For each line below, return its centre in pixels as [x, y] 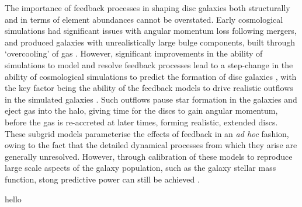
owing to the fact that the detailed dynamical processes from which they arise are [151, 145]
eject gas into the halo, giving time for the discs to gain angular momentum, [141, 110]
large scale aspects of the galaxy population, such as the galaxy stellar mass [140, 168]
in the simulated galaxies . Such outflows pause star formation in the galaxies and [151, 99]
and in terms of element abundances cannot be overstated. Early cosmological [144, 19]
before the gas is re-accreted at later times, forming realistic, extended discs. [141, 122]
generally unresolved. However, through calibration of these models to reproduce [149, 156]
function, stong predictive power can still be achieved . [102, 179]
